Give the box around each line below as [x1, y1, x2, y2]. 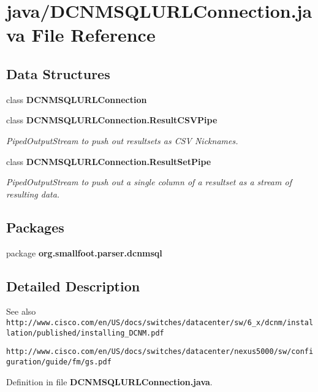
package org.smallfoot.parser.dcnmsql [6, 246, 162, 259]
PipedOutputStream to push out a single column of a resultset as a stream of [6, 175, 292, 188]
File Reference [31, 22, 156, 47]
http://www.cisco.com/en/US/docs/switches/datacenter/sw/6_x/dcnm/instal [6, 318, 314, 327]
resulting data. [6, 187, 60, 200]
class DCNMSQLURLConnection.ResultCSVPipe [6, 113, 218, 126]
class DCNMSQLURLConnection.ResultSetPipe [6, 155, 211, 167]
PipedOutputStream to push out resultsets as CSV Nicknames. [6, 134, 238, 147]
